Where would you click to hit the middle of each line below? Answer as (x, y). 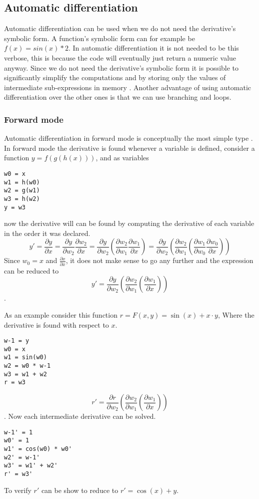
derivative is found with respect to (56, 324)
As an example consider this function (61, 314)
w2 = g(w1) (22, 191)
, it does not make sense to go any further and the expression (159, 260)
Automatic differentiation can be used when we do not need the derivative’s (120, 28)
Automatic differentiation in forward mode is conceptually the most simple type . (128, 138)
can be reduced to (31, 270)
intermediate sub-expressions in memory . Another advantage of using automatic (128, 87)
